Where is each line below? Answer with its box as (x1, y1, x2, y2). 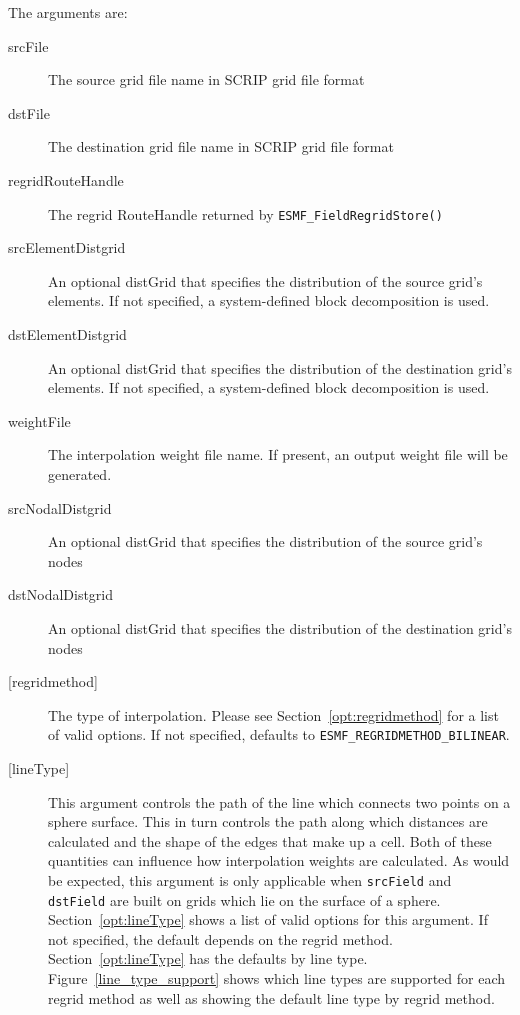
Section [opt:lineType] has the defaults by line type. (48, 948, 368, 969)
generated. (48, 463, 112, 484)
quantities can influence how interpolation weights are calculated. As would (48, 850, 510, 871)
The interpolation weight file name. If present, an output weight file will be (48, 444, 508, 465)
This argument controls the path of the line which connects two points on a (48, 791, 511, 812)
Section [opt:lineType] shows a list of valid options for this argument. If (48, 909, 488, 930)
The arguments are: (8, 2, 128, 22)
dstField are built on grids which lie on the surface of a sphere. (48, 889, 441, 910)
